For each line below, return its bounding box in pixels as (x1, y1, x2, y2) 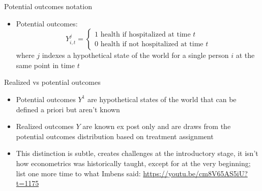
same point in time (16, 59, 75, 70)
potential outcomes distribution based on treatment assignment (16, 131, 214, 141)
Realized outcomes (16, 121, 74, 132)
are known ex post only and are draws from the (82, 121, 231, 132)
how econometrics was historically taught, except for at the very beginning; (16, 157, 251, 168)
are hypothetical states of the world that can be (87, 93, 237, 104)
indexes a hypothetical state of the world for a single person (42, 50, 229, 60)
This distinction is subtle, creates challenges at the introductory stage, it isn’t (16, 148, 258, 158)
